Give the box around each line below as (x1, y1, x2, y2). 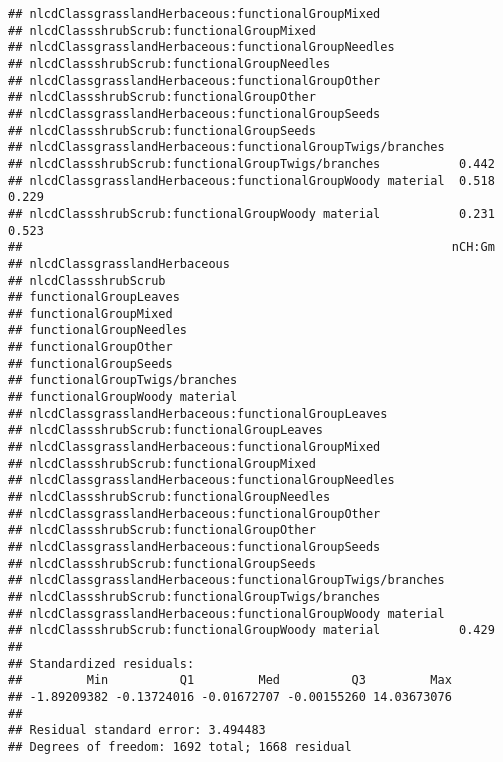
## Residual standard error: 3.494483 (8, 723, 266, 738)
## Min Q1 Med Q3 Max (8, 673, 452, 688)
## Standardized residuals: (8, 656, 195, 671)
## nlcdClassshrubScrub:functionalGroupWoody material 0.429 (8, 623, 495, 638)
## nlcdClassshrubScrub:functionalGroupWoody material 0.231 (8, 206, 495, 221)
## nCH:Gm (8, 240, 495, 255)
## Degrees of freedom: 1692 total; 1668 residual (8, 739, 352, 754)
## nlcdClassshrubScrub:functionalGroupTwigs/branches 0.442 (8, 156, 495, 171)
